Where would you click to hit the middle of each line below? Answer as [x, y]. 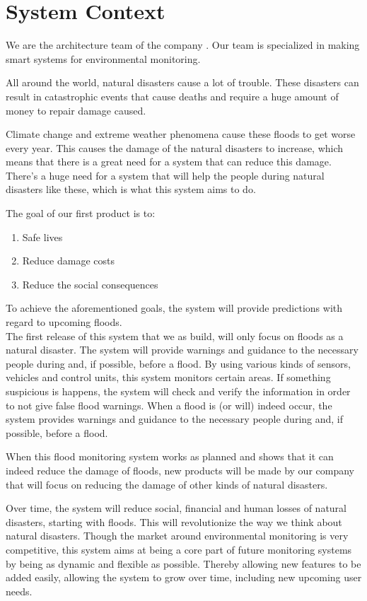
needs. [19, 591]
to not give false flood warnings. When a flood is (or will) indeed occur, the [169, 405]
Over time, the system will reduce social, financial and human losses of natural [176, 508]
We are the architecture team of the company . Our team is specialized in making [183, 45]
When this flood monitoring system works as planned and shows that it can [170, 456]
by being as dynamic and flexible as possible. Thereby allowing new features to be [183, 563]
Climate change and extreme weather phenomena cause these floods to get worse [181, 134]
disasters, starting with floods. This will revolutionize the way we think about [174, 521]
